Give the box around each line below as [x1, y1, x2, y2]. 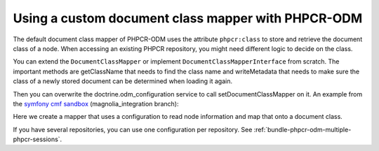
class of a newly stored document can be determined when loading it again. [13, 77, 233, 85]
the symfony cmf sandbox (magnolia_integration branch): [13, 99, 179, 108]
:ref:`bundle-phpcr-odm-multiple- [253, 125, 352, 134]
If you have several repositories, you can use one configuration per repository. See [13, 125, 253, 134]
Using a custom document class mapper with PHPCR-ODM [13, 10, 363, 26]
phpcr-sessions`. [13, 135, 62, 143]
